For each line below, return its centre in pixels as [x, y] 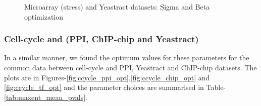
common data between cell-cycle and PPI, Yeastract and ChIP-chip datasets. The [130, 67]
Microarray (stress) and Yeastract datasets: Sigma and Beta [117, 7]
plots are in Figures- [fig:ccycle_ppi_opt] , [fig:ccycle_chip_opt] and [107, 77]
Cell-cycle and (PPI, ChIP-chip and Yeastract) [101, 39]
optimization [44, 16]
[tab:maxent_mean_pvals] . [46, 97]
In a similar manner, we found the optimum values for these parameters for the [127, 58]
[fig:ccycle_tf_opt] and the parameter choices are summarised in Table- [115, 87]
